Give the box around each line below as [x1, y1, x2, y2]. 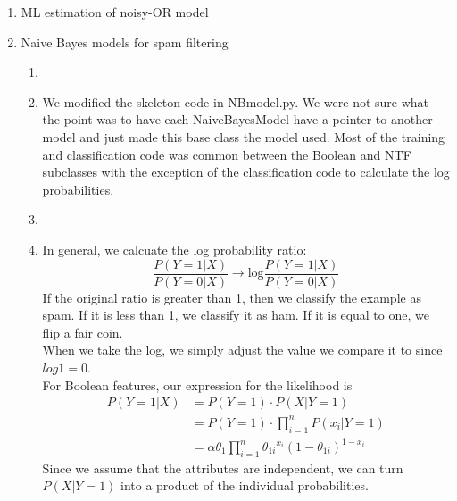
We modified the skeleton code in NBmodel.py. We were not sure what [42, 92, 429, 111]
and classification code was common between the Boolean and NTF [42, 145, 411, 163]
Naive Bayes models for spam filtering [21, 32, 228, 51]
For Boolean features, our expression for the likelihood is [42, 375, 353, 394]
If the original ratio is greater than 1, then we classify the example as [42, 288, 421, 306]
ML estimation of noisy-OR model [21, 3, 209, 21]
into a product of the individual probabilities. [120, 476, 369, 495]
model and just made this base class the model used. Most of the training [42, 127, 445, 146]
